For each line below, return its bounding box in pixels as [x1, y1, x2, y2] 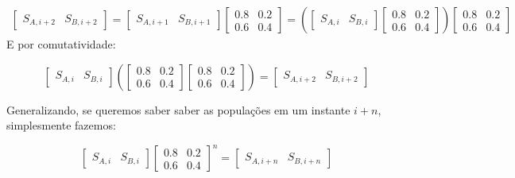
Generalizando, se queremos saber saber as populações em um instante [6, 101, 350, 118]
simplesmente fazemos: [6, 117, 116, 133]
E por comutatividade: [6, 36, 116, 52]
